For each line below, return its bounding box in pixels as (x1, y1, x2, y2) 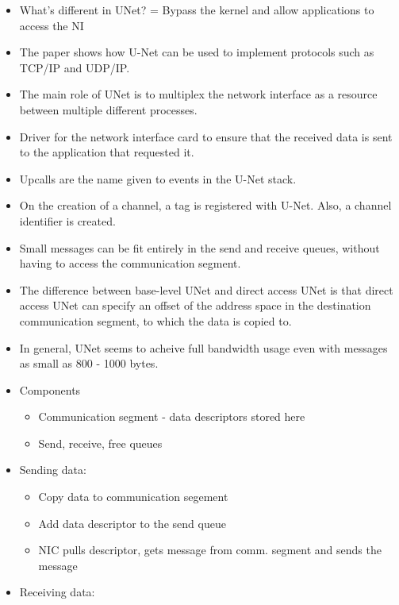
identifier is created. (19, 212, 116, 229)
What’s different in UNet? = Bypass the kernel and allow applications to (19, 2, 374, 17)
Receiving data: (19, 584, 95, 600)
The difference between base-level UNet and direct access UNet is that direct (19, 281, 393, 298)
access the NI (19, 17, 84, 33)
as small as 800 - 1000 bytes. (19, 355, 159, 372)
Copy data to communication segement (38, 488, 228, 505)
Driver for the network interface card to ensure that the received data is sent (19, 128, 393, 145)
